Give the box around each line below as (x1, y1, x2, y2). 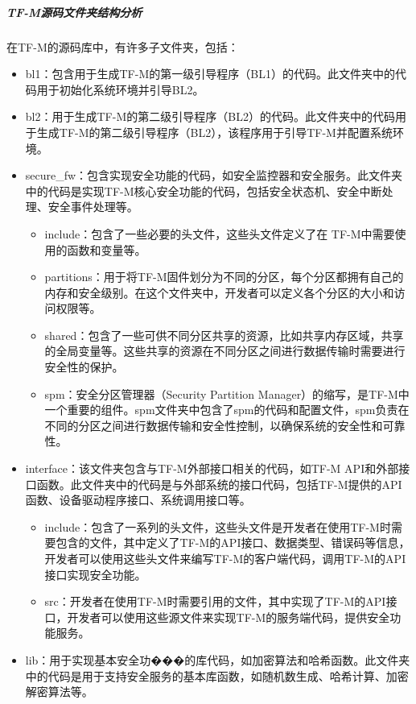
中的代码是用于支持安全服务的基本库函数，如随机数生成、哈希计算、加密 (25, 667, 409, 684)
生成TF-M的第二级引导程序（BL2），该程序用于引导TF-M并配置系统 (36, 123, 393, 140)
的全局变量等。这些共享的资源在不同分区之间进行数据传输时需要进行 (44, 342, 406, 359)
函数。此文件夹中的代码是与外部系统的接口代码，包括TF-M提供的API (36, 475, 402, 492)
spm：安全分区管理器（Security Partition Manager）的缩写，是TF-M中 (44, 385, 410, 402)
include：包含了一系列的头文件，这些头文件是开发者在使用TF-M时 (44, 518, 391, 535)
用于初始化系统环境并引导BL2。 (36, 81, 204, 97)
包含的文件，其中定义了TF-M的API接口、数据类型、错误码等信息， (56, 534, 410, 551)
